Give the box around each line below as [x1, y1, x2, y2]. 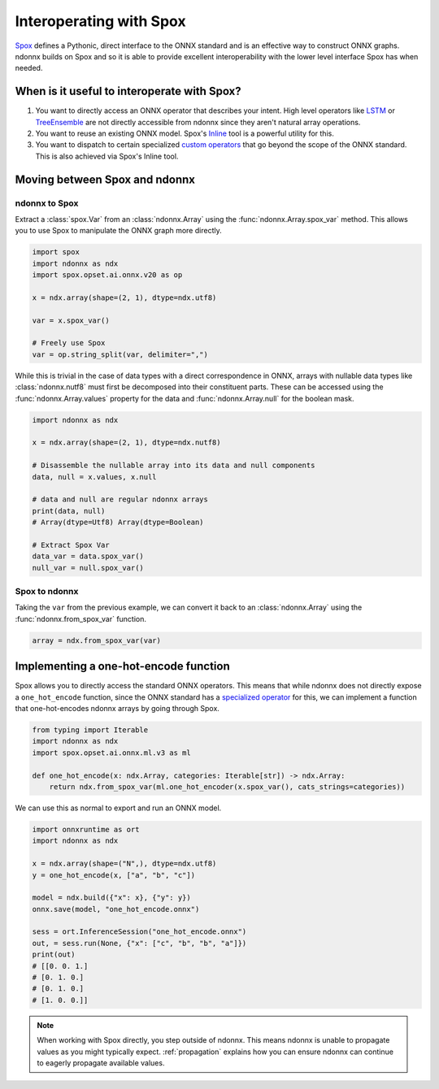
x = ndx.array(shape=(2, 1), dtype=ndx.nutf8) [32, 438, 221, 447]
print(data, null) [32, 506, 106, 515]
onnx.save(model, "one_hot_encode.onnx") [32, 905, 200, 913]
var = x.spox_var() [32, 315, 110, 325]
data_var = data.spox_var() [32, 552, 144, 561]
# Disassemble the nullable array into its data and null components [32, 461, 315, 471]
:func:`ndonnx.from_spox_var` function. [15, 614, 146, 623]
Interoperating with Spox [15, 12, 186, 30]
